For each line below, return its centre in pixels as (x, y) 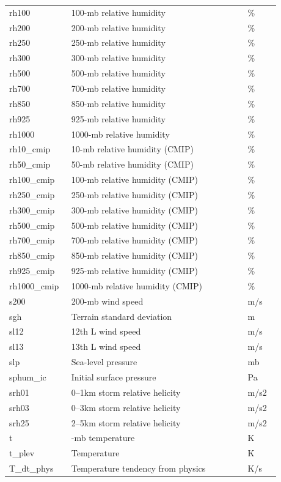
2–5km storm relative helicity (126, 422)
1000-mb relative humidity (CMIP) (137, 285)
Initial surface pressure (114, 377)
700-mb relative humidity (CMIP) (134, 240)
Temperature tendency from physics (138, 468)
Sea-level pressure (104, 362)
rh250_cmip (32, 194)
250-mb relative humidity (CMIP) (134, 194)
